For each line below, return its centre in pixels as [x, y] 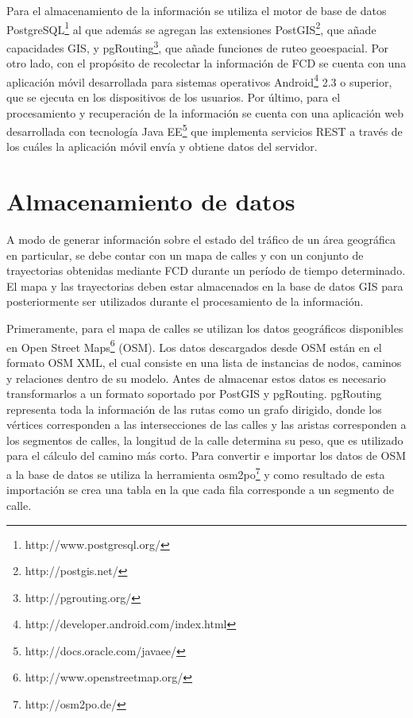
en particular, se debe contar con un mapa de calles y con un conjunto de [185, 255]
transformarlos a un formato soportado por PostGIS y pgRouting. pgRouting [194, 394]
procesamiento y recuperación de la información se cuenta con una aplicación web [205, 112]
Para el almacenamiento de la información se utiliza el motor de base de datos [197, 10]
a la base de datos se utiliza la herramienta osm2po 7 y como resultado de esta [196, 473]
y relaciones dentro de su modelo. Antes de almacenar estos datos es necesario [196, 378]
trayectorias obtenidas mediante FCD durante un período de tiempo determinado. [206, 270]
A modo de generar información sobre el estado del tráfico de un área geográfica [201, 239]
